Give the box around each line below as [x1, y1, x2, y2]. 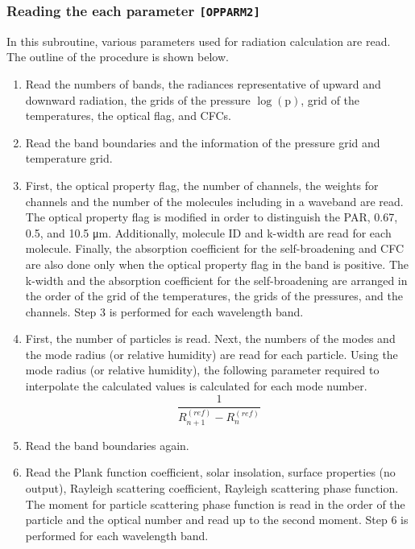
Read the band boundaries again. [25, 436, 189, 453]
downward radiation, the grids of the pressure [25, 91, 251, 108]
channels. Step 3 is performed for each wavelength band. [25, 303, 304, 320]
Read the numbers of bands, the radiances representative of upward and [25, 75, 381, 92]
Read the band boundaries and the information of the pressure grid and [25, 134, 380, 151]
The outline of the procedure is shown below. [6, 48, 229, 65]
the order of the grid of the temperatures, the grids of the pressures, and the [25, 287, 403, 304]
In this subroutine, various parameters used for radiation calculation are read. [6, 32, 391, 49]
